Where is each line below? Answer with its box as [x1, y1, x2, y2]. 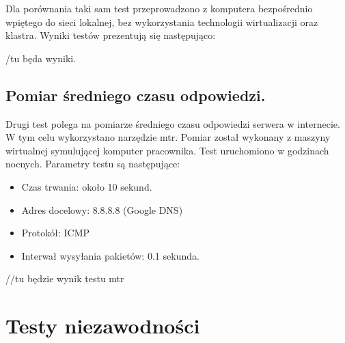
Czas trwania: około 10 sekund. [21, 179, 152, 193]
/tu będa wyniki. [5, 51, 77, 65]
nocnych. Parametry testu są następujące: [5, 156, 180, 171]
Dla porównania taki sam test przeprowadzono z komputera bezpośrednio [5, 1, 313, 15]
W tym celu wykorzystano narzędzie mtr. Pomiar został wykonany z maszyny [5, 130, 331, 144]
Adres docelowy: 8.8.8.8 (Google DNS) [21, 202, 183, 217]
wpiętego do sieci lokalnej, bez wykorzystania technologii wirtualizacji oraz [5, 14, 318, 29]
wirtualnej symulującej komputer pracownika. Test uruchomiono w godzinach [5, 143, 329, 157]
